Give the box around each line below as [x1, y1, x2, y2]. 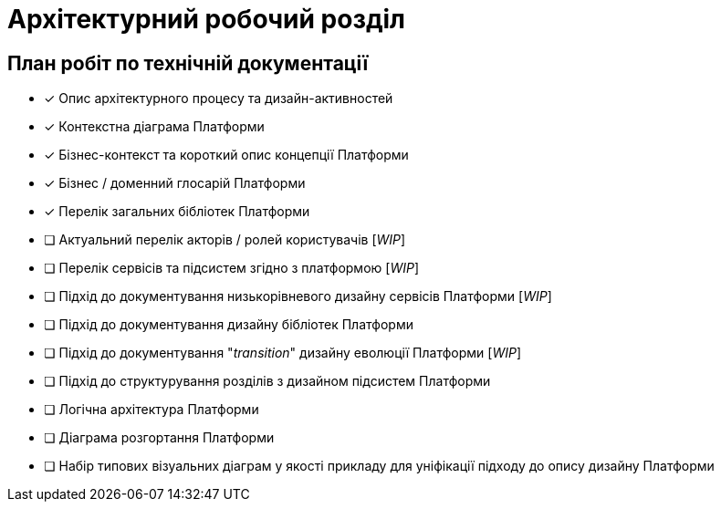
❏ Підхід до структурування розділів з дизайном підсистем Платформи [44, 373, 491, 390]
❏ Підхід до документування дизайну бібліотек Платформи [44, 317, 413, 333]
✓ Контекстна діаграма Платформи [44, 119, 265, 135]
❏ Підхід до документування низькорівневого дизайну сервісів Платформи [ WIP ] [44, 288, 552, 305]
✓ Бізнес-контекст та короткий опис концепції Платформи [44, 147, 409, 163]
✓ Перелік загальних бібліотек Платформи [44, 203, 310, 220]
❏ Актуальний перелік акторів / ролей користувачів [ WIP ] [44, 232, 406, 248]
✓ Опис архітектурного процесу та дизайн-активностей [44, 90, 393, 107]
